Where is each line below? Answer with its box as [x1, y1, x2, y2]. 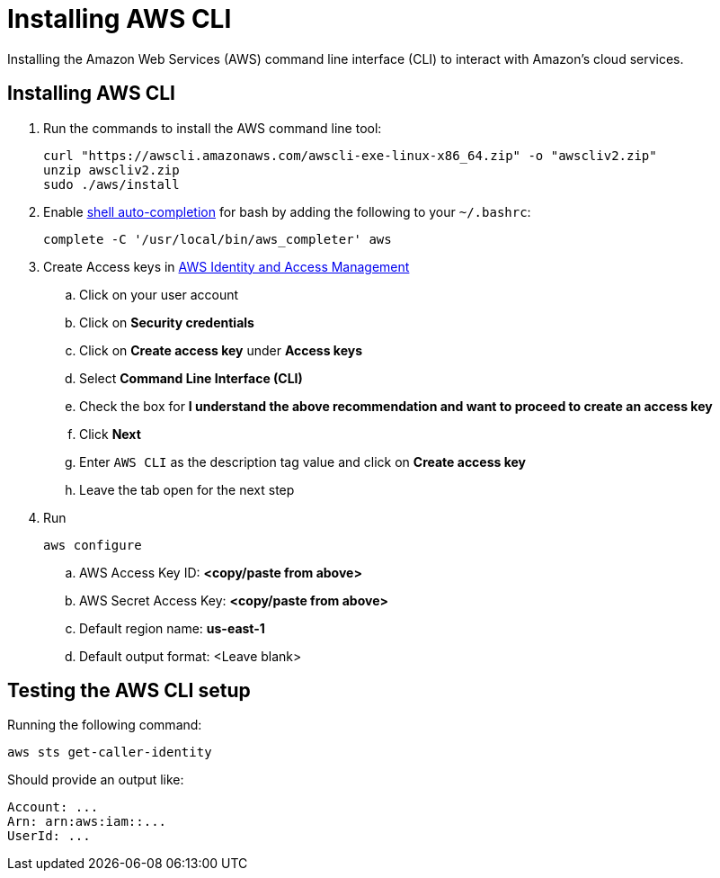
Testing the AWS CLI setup [7, 679, 251, 703]
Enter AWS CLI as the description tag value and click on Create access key [79, 453, 527, 470]
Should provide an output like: [7, 772, 184, 788]
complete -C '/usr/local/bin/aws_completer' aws [43, 231, 392, 246]
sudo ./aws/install [43, 176, 180, 192]
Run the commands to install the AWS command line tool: [43, 120, 382, 136]
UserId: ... [7, 829, 91, 844]
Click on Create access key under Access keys [79, 342, 363, 358]
